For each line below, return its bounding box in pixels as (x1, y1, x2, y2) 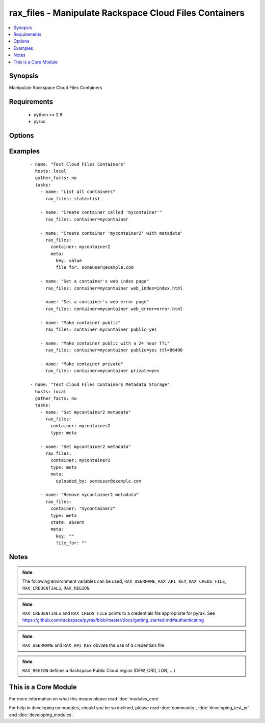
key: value (55, 258, 82, 263)
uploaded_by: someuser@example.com (55, 478, 142, 484)
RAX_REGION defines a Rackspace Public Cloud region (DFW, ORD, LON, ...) (22, 667, 175, 674)
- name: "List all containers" (40, 189, 116, 194)
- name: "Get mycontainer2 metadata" (40, 409, 131, 415)
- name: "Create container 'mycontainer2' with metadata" (40, 230, 183, 236)
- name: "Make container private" (40, 361, 124, 367)
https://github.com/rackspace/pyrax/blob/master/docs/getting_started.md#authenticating (22, 617, 204, 623)
